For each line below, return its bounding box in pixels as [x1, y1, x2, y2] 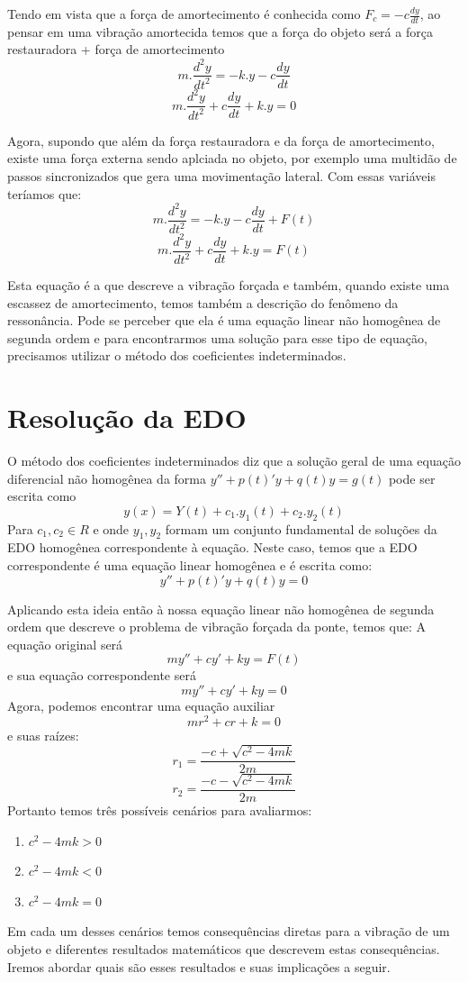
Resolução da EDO [7, 399, 247, 436]
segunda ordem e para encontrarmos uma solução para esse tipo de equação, [7, 328, 427, 347]
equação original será [7, 634, 123, 653]
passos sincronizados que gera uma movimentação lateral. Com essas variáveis [7, 167, 436, 186]
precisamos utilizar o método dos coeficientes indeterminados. [7, 346, 346, 365]
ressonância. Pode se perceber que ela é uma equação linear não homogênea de [7, 311, 441, 330]
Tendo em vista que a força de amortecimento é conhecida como [7, 5, 361, 23]
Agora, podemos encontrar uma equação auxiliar [7, 696, 275, 715]
